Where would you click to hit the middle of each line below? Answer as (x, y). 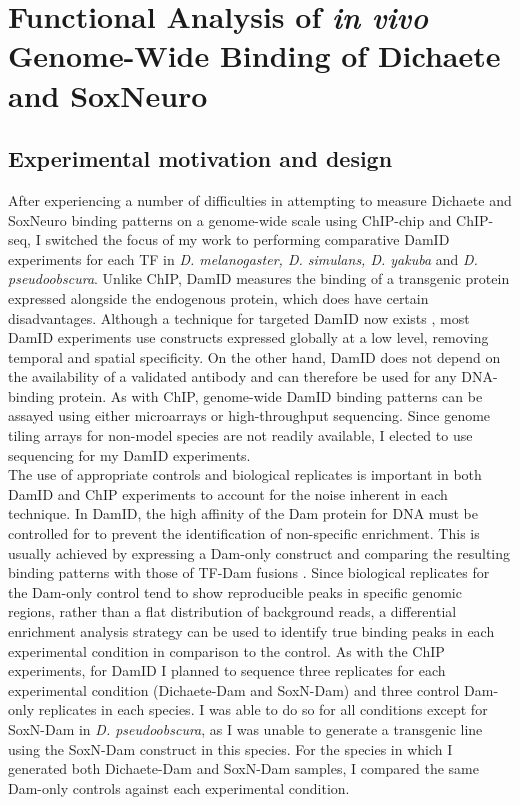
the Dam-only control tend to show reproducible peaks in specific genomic (235, 591)
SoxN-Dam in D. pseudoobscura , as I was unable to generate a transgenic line (245, 728)
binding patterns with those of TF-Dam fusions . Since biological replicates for (249, 572)
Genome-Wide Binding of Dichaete (254, 55)
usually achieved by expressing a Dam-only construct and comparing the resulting (259, 552)
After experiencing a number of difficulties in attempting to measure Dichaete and (260, 199)
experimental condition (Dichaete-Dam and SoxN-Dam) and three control (234, 689)
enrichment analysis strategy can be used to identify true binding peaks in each (251, 631)
